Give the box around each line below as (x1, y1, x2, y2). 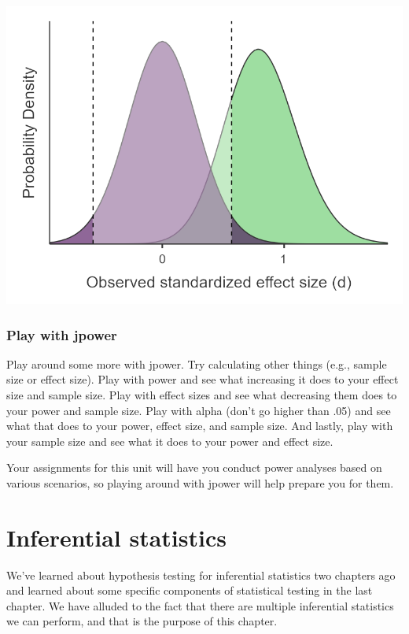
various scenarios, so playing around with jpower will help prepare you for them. (6, 474, 394, 491)
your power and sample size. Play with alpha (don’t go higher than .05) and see (6, 402, 391, 418)
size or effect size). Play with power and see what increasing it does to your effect (6, 371, 399, 387)
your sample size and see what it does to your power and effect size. (6, 432, 333, 449)
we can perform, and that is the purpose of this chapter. (6, 613, 278, 629)
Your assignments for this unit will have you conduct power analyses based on (6, 459, 382, 476)
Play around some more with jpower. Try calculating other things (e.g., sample (6, 355, 387, 372)
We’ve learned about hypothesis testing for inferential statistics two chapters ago (6, 566, 396, 583)
